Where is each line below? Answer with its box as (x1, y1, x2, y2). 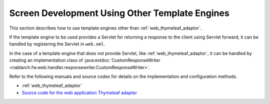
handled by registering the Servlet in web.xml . (9, 41, 105, 47)
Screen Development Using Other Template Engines (9, 7, 229, 18)
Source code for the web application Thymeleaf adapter (21, 89, 137, 95)
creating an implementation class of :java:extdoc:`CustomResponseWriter (9, 57, 160, 63)
